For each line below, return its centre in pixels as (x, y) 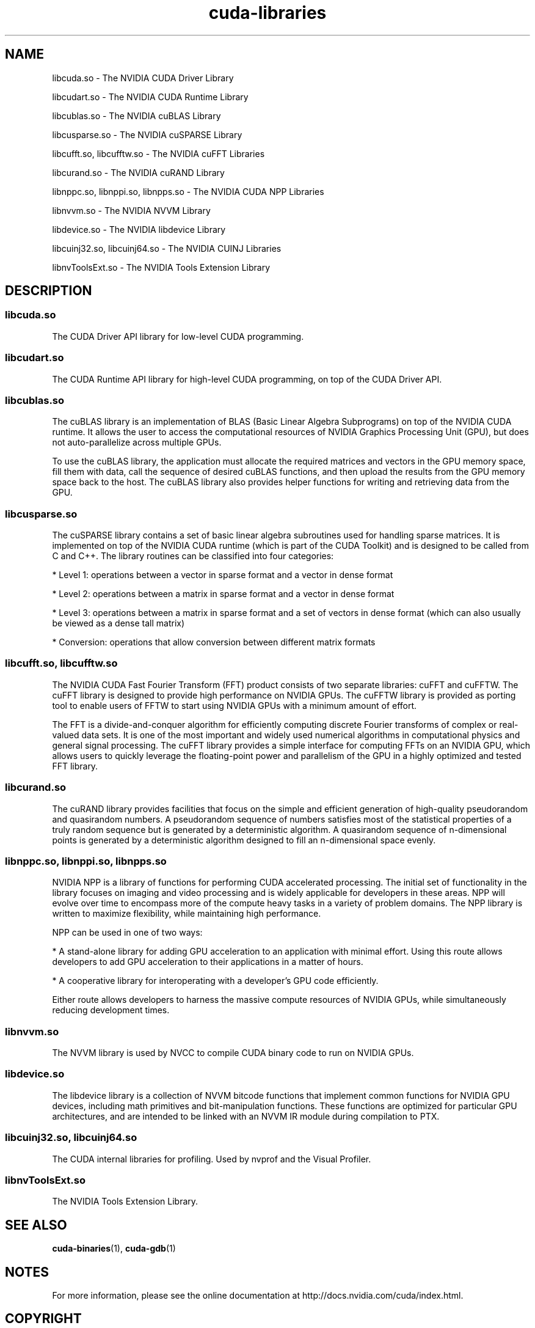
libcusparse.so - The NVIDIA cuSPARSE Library (147, 134)
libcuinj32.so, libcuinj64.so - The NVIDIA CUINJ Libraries (167, 248)
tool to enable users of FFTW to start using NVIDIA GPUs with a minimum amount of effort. (235, 705)
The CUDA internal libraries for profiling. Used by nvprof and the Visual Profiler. (212, 1159)
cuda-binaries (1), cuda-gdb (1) (114, 1249)
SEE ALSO (36, 1225)
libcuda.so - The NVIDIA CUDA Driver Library (143, 78)
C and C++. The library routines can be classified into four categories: (193, 556)
